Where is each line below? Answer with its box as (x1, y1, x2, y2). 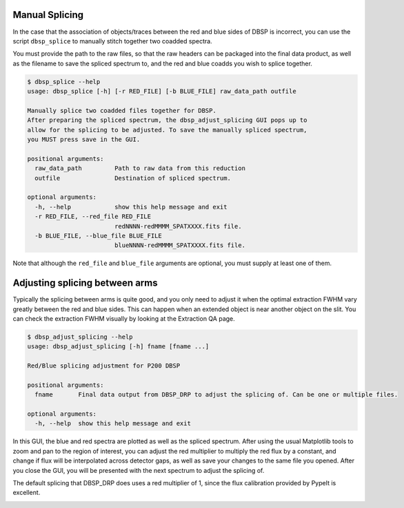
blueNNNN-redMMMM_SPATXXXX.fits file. (114, 242, 246, 249)
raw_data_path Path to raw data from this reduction (34, 165, 246, 172)
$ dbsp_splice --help (27, 78, 101, 85)
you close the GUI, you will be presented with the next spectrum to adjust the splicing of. (12, 466, 265, 474)
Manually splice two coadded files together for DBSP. (27, 107, 216, 114)
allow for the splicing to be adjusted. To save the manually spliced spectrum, (27, 126, 307, 134)
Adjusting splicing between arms (12, 277, 158, 289)
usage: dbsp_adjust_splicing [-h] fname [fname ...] (27, 343, 210, 350)
